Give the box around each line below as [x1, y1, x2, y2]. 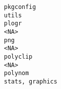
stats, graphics [4, 78, 58, 85]
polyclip [4, 53, 33, 60]
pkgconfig [4, 3, 36, 10]
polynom [4, 70, 29, 77]
